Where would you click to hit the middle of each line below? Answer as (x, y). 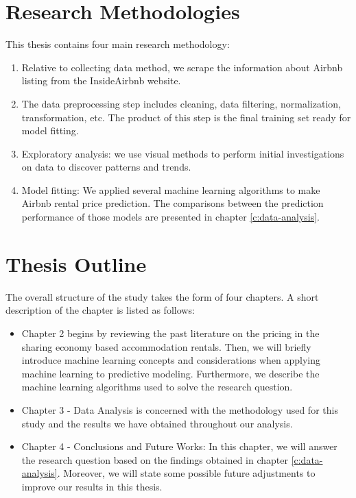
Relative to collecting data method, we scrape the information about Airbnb (182, 67)
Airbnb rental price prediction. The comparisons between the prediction (173, 203)
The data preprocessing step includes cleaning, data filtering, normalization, (181, 103)
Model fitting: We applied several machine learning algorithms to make (171, 189)
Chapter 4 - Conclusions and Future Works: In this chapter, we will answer (179, 446)
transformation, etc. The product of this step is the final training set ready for (186, 117)
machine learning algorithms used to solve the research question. (157, 387)
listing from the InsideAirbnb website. (101, 80)
